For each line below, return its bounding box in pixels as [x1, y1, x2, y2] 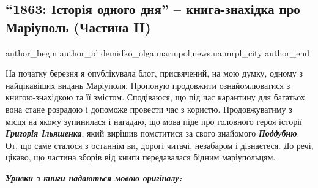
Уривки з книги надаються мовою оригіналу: [6, 171, 182, 184]
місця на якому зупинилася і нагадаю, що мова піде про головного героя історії [6, 115, 302, 127]
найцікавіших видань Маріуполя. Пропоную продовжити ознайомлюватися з [6, 78, 290, 91]
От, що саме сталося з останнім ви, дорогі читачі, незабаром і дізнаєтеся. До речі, [6, 138, 314, 151]
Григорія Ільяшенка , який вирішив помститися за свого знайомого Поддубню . [6, 127, 300, 140]
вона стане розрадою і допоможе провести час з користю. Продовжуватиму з [6, 102, 292, 115]
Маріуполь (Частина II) [6, 17, 151, 36]
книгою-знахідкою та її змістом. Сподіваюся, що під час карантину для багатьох [6, 91, 305, 103]
